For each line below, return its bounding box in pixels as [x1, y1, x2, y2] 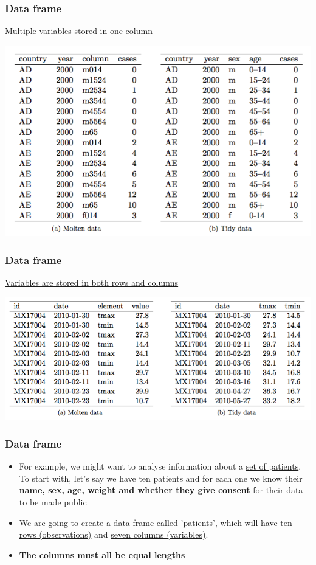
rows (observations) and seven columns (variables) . [19, 528, 208, 541]
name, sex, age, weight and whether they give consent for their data [19, 484, 303, 496]
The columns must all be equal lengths [19, 548, 185, 561]
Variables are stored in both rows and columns [5, 276, 179, 289]
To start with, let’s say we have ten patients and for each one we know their [19, 471, 303, 484]
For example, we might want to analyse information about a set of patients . [19, 460, 301, 473]
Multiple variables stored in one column [5, 24, 153, 37]
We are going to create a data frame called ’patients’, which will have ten [19, 516, 292, 529]
